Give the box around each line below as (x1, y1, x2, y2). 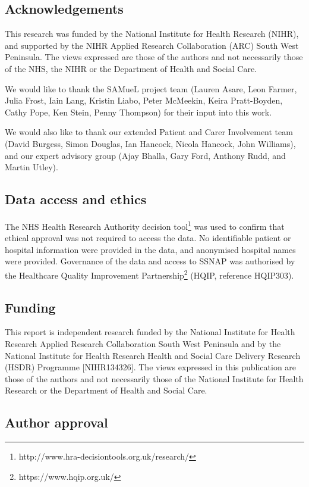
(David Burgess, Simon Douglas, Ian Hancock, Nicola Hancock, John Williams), (5, 137, 296, 149)
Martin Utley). (5, 161, 58, 173)
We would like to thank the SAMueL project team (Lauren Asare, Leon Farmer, (5, 82, 297, 95)
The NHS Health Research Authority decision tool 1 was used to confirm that (5, 218, 285, 232)
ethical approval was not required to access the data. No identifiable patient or (5, 232, 291, 244)
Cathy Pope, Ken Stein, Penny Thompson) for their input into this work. (5, 105, 272, 118)
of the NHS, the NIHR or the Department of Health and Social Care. (5, 62, 257, 74)
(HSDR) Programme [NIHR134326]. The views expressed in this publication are (5, 361, 297, 373)
